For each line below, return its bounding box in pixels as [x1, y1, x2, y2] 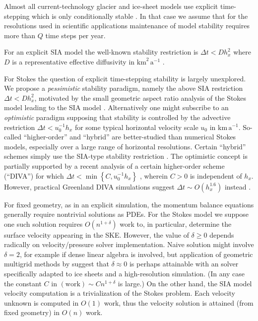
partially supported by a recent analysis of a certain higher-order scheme [4, 160, 225, 171]
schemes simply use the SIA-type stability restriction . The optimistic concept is [4, 151, 248, 161]
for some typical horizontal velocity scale [74, 122, 198, 132]
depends [209, 229, 234, 240]
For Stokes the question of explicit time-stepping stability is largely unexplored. [4, 73, 246, 83]
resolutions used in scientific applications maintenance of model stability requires [4, 20, 250, 31]
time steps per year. [45, 30, 106, 40]
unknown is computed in [4, 297, 79, 308]
